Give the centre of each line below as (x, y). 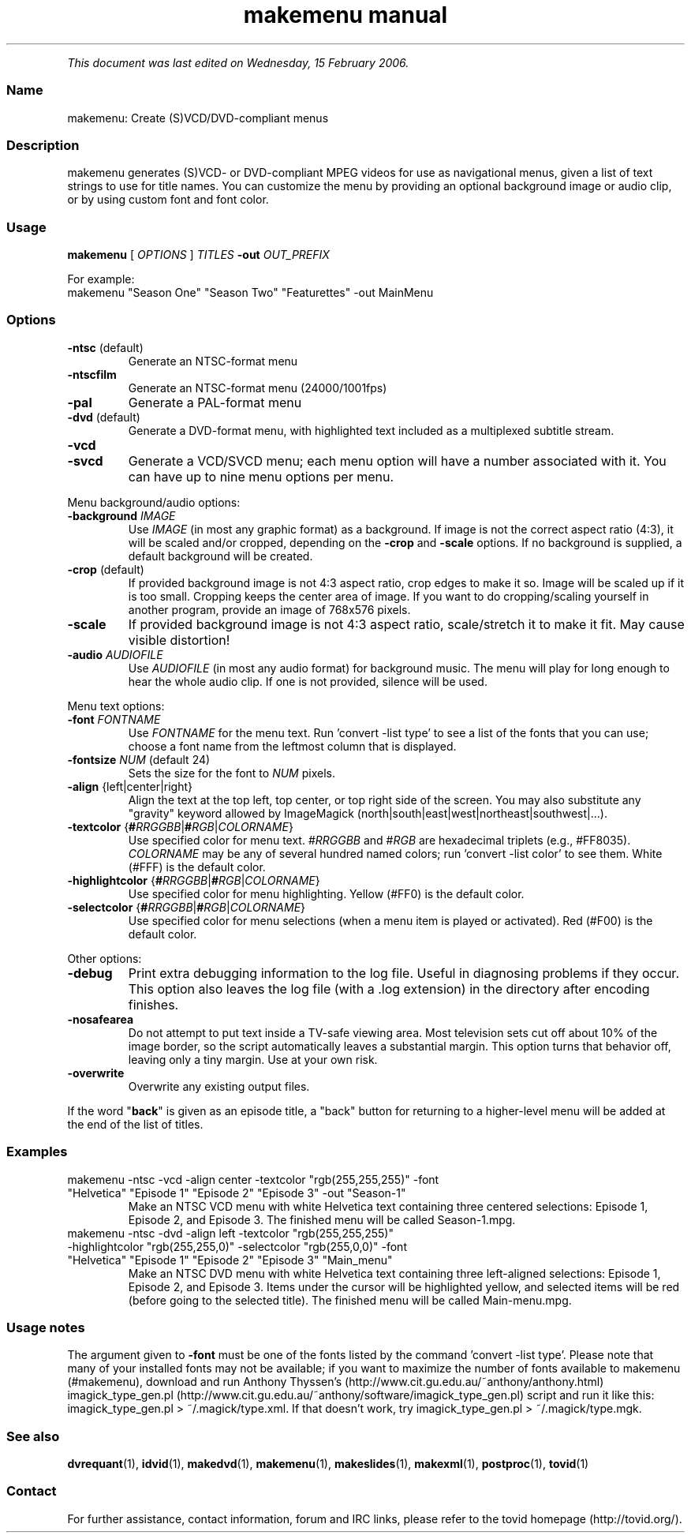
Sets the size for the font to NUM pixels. (232, 773)
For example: (101, 279)
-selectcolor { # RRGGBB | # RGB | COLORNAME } (187, 907)
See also (33, 1436)
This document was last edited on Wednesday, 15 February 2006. (238, 62)
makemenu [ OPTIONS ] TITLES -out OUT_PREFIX (198, 255)
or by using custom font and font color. (168, 200)
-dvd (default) (104, 417)
